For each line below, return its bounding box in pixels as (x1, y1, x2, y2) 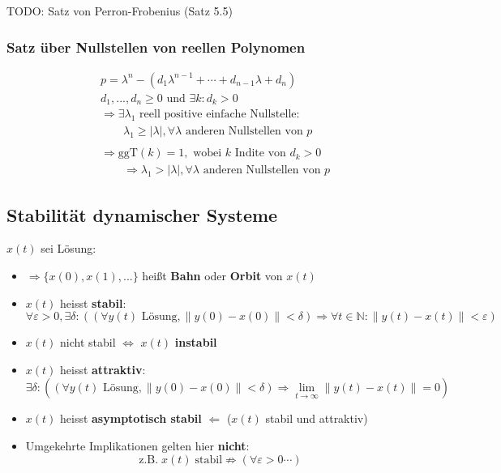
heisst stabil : (60, 294, 126, 311)
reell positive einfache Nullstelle (139, 109, 297, 121)
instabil (174, 334, 217, 351)
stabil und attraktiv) (265, 410, 368, 427)
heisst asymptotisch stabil (60, 410, 202, 427)
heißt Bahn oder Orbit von (142, 267, 283, 284)
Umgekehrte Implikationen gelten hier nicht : (25, 437, 250, 454)
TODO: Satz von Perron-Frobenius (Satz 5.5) (6, 2, 233, 19)
